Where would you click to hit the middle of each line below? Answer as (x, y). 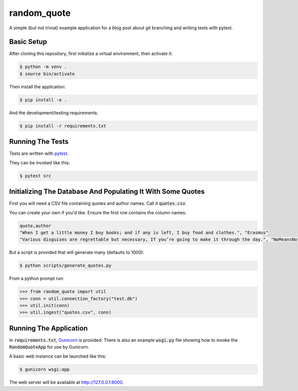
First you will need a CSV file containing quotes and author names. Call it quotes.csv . (98, 203)
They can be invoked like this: (40, 163)
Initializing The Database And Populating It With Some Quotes (107, 192)
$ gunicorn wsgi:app (44, 369)
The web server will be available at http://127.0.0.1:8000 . (67, 382)
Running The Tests (39, 142)
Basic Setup (28, 42)
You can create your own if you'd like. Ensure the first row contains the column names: (98, 212)
